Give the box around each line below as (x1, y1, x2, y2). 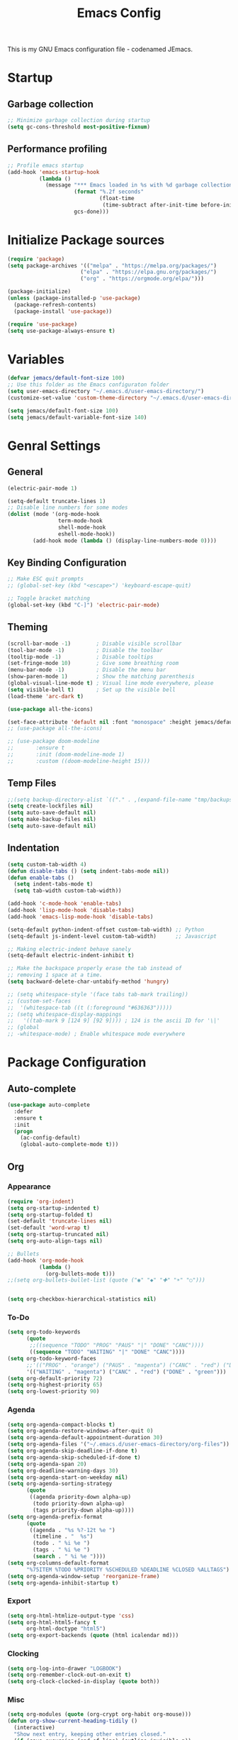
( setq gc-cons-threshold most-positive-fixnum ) (7, 123, 151, 131)
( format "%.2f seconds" (74, 188, 144, 196)
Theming (7, 621, 48, 633)
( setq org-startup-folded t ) (7, 1211, 93, 1218)
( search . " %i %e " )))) (33, 1553, 106, 1560)
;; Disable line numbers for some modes (7, 504, 129, 512)
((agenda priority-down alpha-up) (29, 1494, 132, 1501)
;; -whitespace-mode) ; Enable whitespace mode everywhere (7, 1030, 186, 1037)
